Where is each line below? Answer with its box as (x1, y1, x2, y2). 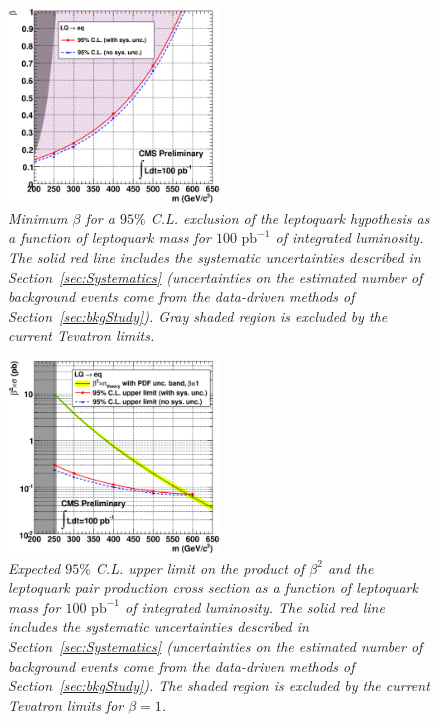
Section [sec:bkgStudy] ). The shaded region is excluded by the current (8, 675, 430, 696)
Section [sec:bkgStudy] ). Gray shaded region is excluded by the (8, 305, 388, 326)
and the (327, 557, 374, 578)
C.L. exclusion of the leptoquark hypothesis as (150, 207, 430, 228)
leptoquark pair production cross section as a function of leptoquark (8, 577, 418, 598)
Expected (8, 557, 61, 578)
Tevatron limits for (8, 694, 124, 715)
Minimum (8, 207, 68, 228)
